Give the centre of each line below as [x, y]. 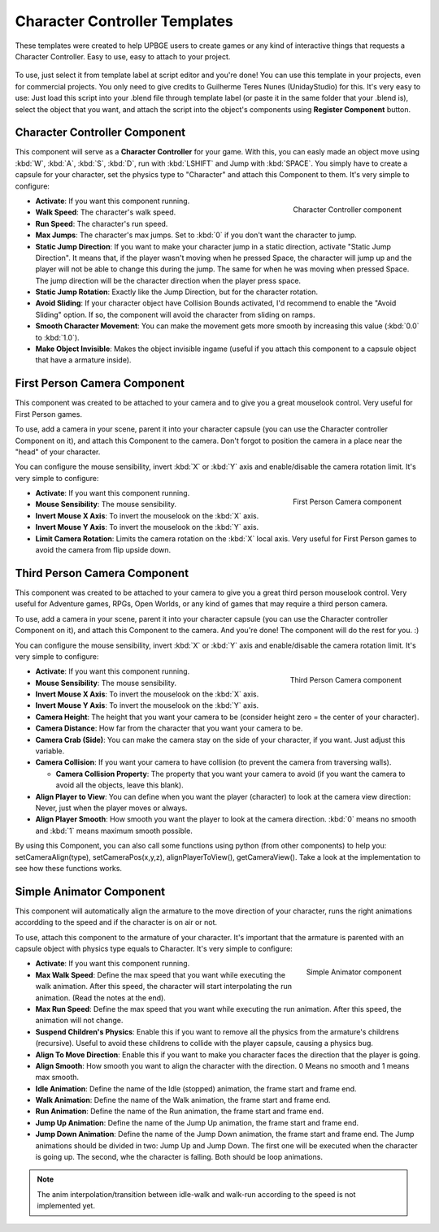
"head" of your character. [58, 452]
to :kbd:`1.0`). [58, 337]
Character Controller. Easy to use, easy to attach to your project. [123, 56]
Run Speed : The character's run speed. [102, 223]
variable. [50, 751]
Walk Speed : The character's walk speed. [106, 212]
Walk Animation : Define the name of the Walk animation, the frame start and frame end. [183, 1100]
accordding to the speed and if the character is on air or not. [116, 922]
